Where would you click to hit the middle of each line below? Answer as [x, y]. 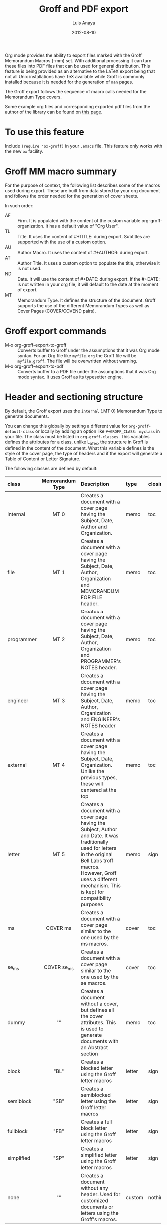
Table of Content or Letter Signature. [43, 459]
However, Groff [98, 873]
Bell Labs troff [97, 861]
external [17, 765]
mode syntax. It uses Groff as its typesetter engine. [70, 377]
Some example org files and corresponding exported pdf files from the [78, 106]
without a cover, [99, 1004]
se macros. [93, 983]
